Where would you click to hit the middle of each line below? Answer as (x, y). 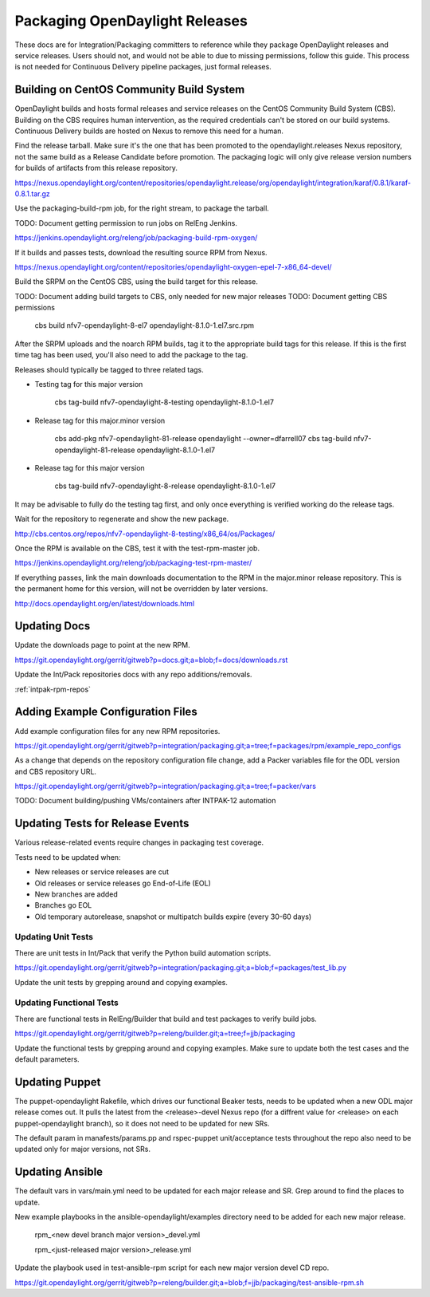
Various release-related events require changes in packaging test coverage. (139, 842)
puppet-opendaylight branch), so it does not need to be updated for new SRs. (142, 1123)
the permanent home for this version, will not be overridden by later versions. (141, 589)
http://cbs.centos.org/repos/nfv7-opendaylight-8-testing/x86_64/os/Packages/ (145, 534)
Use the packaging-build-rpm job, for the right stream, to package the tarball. (142, 208)
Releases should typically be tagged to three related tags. (109, 369)
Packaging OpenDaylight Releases (131, 21)
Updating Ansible (59, 1172)
